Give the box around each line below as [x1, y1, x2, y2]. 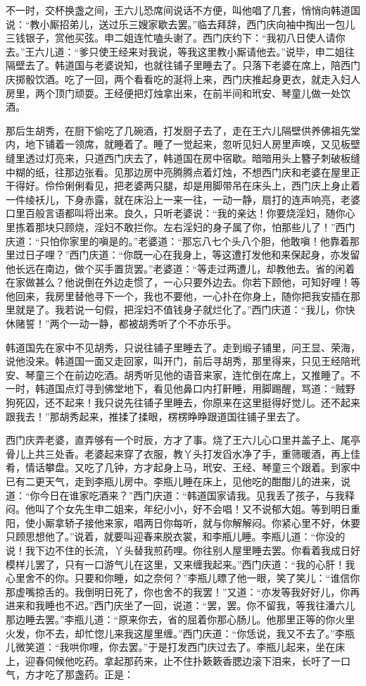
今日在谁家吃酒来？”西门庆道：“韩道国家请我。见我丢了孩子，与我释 [39, 487, 355, 502]
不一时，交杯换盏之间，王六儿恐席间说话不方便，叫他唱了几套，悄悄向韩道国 [6, 3, 360, 17]
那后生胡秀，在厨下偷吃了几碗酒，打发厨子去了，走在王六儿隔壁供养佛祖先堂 [6, 123, 360, 137]
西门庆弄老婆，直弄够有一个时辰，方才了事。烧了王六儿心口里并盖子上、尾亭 [6, 432, 360, 447]
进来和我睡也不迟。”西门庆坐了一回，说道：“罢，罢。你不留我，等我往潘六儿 [6, 598, 355, 613]
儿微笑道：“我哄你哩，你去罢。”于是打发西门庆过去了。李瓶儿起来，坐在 [6, 640, 336, 654]
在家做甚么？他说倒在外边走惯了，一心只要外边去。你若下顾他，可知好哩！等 [6, 275, 360, 289]
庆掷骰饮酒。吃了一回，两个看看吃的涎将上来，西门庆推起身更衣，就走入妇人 [6, 71, 360, 86]
